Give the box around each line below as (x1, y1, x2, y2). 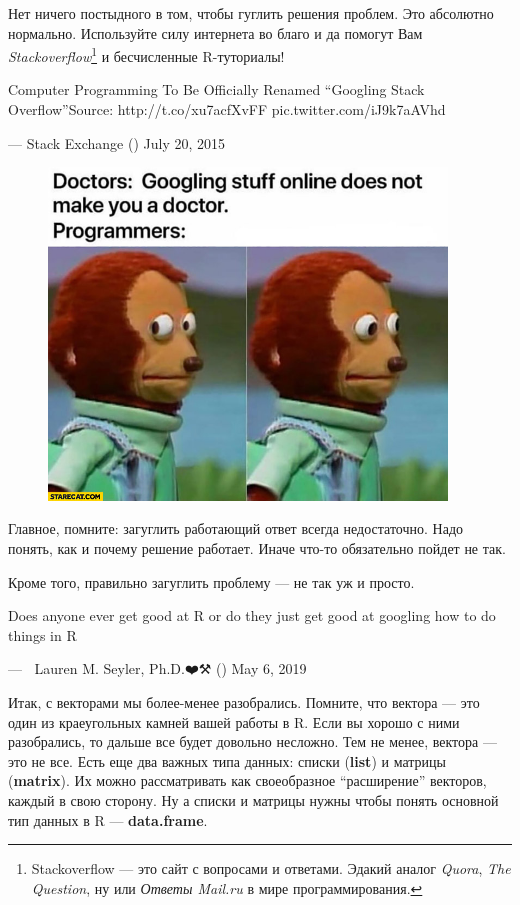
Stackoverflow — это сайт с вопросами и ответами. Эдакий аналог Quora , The (31, 858, 511, 879)
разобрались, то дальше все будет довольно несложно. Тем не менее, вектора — (8, 731, 497, 752)
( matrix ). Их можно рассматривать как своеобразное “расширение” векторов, (8, 770, 487, 791)
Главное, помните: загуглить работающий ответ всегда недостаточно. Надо (8, 518, 464, 539)
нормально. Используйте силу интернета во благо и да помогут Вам (8, 22, 423, 43)
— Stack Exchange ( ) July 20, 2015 (8, 132, 226, 153)
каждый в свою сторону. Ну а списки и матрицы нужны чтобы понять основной (8, 789, 499, 810)
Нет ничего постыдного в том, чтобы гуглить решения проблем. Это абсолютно (8, 3, 494, 23)
